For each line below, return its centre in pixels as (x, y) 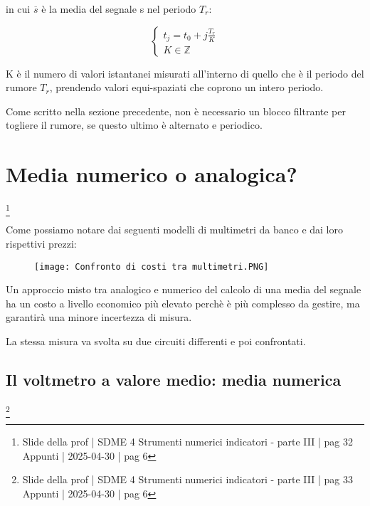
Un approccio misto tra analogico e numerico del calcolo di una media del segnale (184, 289)
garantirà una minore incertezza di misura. (99, 317)
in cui (18, 9)
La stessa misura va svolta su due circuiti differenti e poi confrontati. (156, 341)
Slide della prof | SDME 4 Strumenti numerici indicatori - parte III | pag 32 (187, 442)
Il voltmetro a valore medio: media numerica (174, 380)
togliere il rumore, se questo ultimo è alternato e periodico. (134, 125)
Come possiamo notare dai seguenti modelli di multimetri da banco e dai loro (174, 230)
